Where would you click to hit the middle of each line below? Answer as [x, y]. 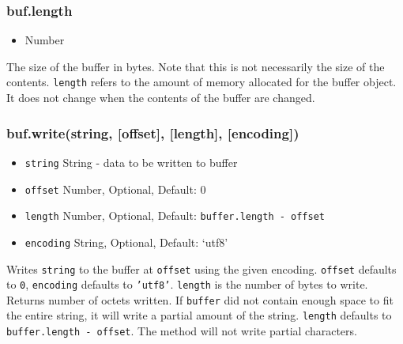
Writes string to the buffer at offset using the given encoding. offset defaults [201, 268]
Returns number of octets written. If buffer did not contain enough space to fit [200, 299]
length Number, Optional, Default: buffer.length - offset [175, 215]
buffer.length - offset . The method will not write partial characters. [182, 331]
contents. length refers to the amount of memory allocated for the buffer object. [201, 82]
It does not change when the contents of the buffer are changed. [161, 98]
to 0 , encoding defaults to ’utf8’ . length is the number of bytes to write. [187, 284]
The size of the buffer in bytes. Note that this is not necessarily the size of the [196, 66]
